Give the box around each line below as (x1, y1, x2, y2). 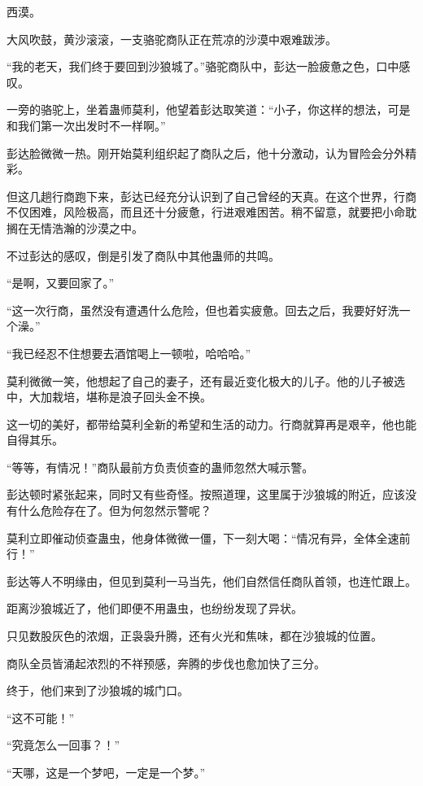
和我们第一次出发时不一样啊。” (7, 116, 166, 133)
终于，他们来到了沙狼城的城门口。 (7, 682, 189, 699)
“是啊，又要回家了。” (7, 274, 115, 291)
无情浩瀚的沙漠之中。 (28, 219, 143, 236)
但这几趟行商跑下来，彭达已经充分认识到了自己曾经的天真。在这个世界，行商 (7, 187, 416, 204)
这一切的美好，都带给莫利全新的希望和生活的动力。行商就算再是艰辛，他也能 (7, 415, 416, 432)
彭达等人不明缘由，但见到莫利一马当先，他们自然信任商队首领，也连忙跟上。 (7, 572, 416, 589)
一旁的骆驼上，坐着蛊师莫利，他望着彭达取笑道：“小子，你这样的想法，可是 (7, 101, 411, 118)
